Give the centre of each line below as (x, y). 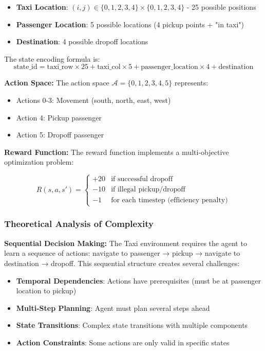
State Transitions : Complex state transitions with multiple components (132, 325)
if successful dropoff (142, 179)
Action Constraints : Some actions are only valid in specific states (123, 342)
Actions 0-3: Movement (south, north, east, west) (93, 100)
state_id (25, 67)
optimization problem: (39, 162)
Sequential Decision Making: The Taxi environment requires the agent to (126, 243)
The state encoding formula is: (52, 58)
